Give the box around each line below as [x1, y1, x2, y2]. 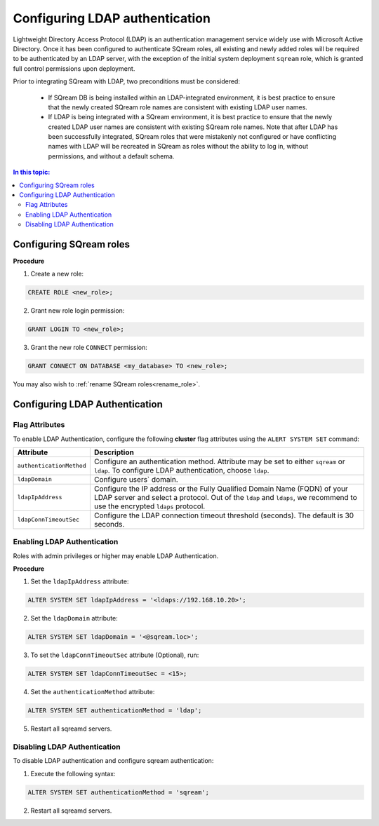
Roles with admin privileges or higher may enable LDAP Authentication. [13, 551, 219, 560]
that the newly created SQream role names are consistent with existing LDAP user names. [48, 102, 308, 111]
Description [93, 447, 135, 457]
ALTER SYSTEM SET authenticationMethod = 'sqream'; [27, 788, 210, 796]
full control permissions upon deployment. [13, 64, 135, 73]
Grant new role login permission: [30, 306, 125, 315]
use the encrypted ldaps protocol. [93, 501, 206, 511]
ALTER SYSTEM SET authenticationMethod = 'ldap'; [27, 707, 202, 715]
